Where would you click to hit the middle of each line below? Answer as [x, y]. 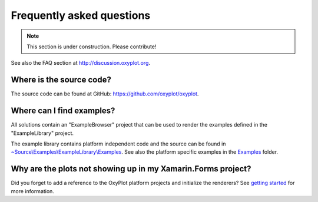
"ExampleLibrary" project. [42, 133]
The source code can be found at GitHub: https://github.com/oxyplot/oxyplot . [105, 94]
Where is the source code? [61, 80]
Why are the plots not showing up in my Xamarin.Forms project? [131, 169]
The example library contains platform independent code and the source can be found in [118, 144]
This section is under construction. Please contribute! [92, 47]
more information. [32, 191]
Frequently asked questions [81, 15]
